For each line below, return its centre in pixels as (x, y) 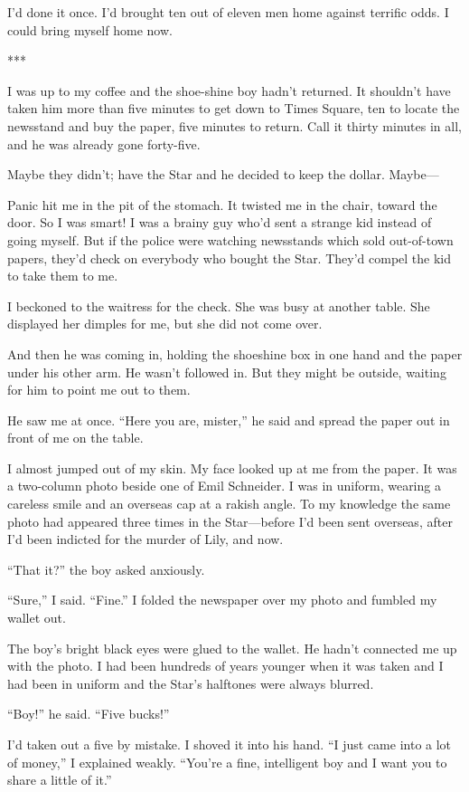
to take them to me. (63, 276)
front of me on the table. (75, 438)
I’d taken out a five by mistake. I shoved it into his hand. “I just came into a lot (230, 744)
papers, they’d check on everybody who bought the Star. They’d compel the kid (230, 258)
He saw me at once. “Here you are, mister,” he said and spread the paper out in (229, 420)
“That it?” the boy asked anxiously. (106, 569)
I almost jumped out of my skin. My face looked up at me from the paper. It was (232, 468)
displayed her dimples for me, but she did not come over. (165, 324)
